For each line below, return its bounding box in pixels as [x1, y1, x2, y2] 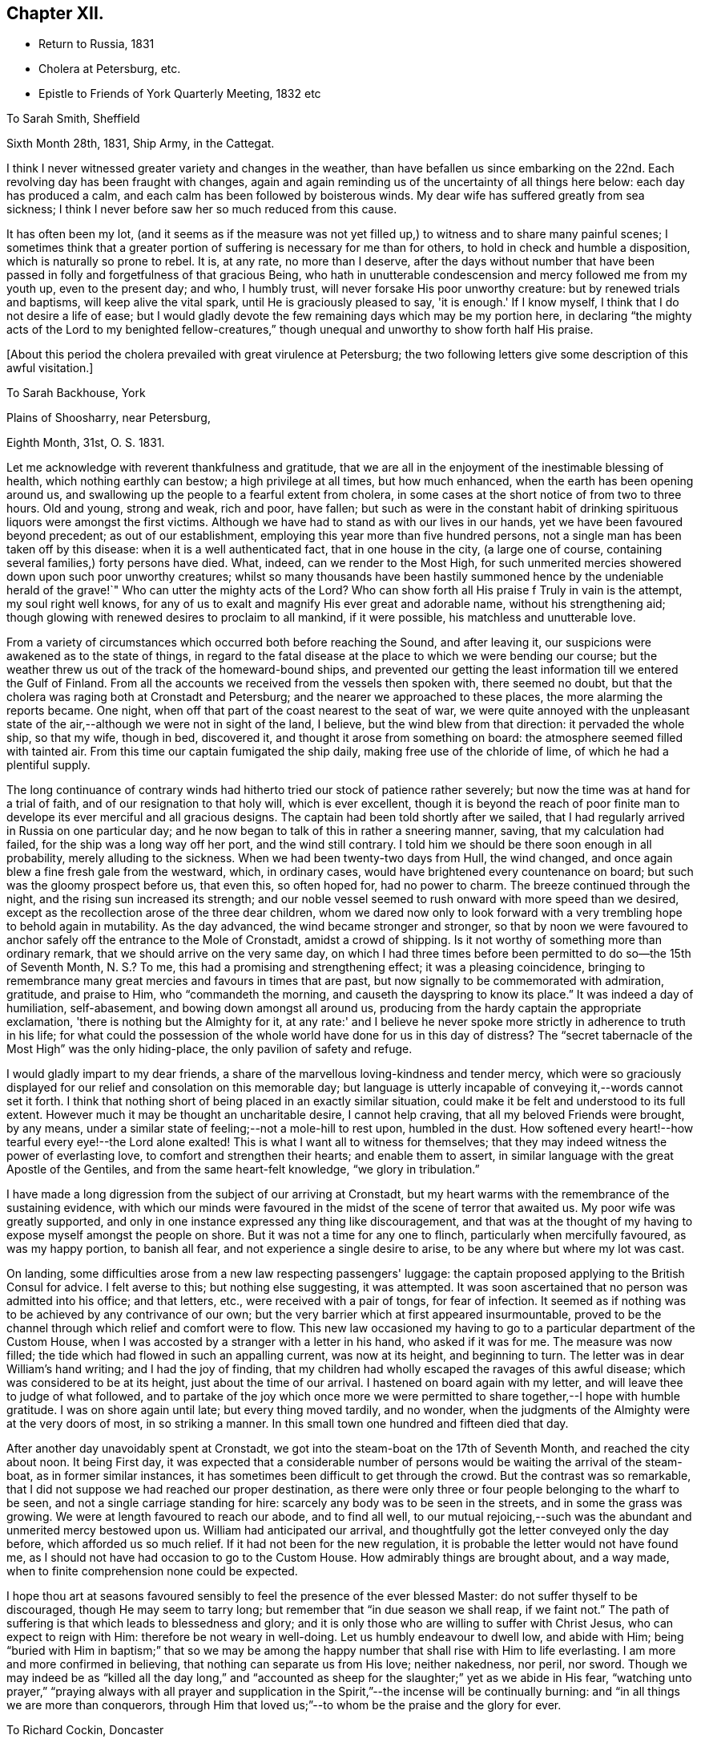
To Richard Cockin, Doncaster [6, 1723, 164, 1737]
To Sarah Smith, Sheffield [6, 111, 140, 126]
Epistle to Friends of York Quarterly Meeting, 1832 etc [38, 87, 321, 101]
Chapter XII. [6, 3, 104, 23]
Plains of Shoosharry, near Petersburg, [6, 411, 211, 425]
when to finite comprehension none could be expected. [6, 1564, 298, 1579]
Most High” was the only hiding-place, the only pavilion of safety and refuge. [6, 1042, 413, 1056]
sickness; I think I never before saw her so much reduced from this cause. [6, 202, 397, 217]
